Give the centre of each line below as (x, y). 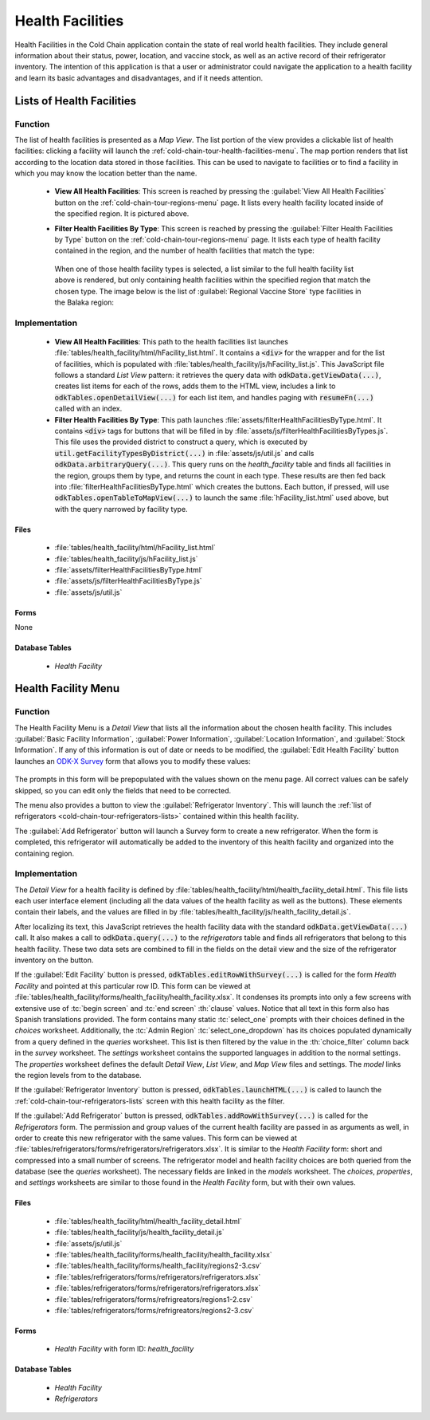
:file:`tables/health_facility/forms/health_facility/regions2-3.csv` (158, 1266)
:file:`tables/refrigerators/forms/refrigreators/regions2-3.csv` (154, 1310)
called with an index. (88, 409)
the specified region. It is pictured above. (122, 214)
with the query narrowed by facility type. (121, 509)
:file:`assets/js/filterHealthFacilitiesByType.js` (128, 581)
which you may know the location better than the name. (106, 173)
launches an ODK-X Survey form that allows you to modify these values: (133, 761)
